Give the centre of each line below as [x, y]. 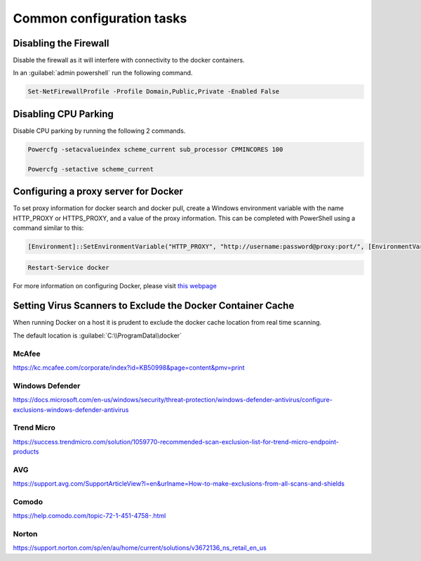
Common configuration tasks [100, 18]
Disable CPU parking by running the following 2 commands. [99, 131]
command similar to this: [48, 228]
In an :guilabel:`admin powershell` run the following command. [103, 73]
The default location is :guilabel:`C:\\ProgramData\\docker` [98, 335]
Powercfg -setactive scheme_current [91, 169]
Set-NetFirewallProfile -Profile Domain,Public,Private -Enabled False [154, 92]
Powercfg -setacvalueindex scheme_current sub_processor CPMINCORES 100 [155, 149]
